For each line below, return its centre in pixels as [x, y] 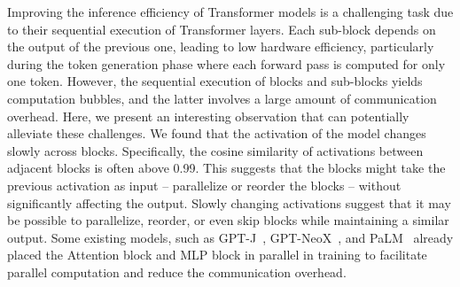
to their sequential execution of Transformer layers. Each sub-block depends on [222, 29]
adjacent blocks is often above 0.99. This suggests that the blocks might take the [226, 168]
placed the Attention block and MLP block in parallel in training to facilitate [217, 255]
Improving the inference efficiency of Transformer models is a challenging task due [230, 12]
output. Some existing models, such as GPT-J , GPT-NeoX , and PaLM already [230, 237]
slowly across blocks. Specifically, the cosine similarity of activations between [215, 150]
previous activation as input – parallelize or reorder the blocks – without [204, 185]
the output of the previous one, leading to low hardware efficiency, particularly [221, 47]
